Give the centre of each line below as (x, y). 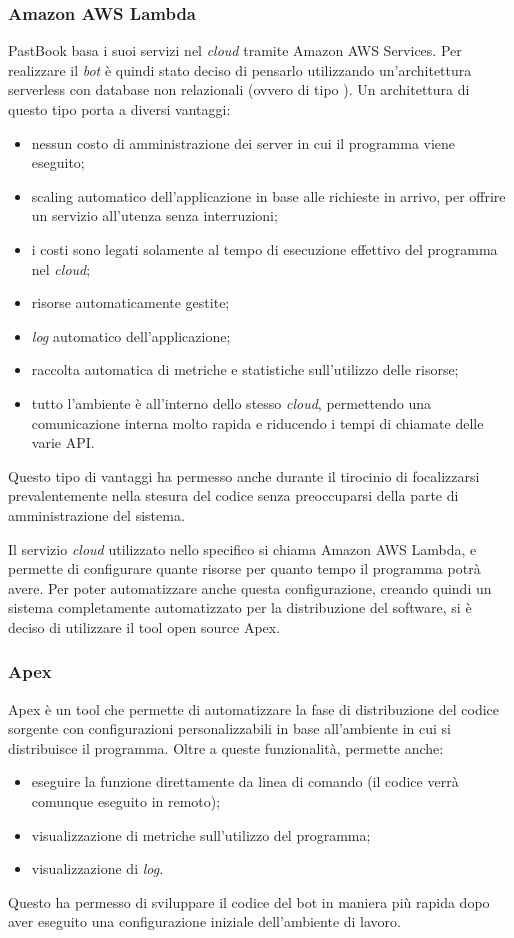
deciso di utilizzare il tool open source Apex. (144, 626)
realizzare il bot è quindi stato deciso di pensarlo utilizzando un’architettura (240, 69)
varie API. (63, 442)
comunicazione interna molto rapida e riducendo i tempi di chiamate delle (257, 422)
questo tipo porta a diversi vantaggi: (119, 109)
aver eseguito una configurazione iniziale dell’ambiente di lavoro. (204, 921)
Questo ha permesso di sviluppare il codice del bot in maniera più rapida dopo (249, 901)
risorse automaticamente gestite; (130, 302)
